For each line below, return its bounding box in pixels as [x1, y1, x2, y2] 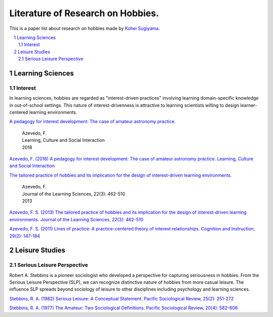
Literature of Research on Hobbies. [9, 8, 159, 19]
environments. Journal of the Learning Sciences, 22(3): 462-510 [9, 216, 144, 222]
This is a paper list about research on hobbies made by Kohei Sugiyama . [9, 25, 160, 31]
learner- [240, 102, 257, 108]
